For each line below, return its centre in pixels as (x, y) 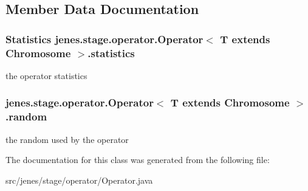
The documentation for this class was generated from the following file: (138, 160)
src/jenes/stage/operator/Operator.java (79, 180)
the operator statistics (46, 75)
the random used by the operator (67, 139)
